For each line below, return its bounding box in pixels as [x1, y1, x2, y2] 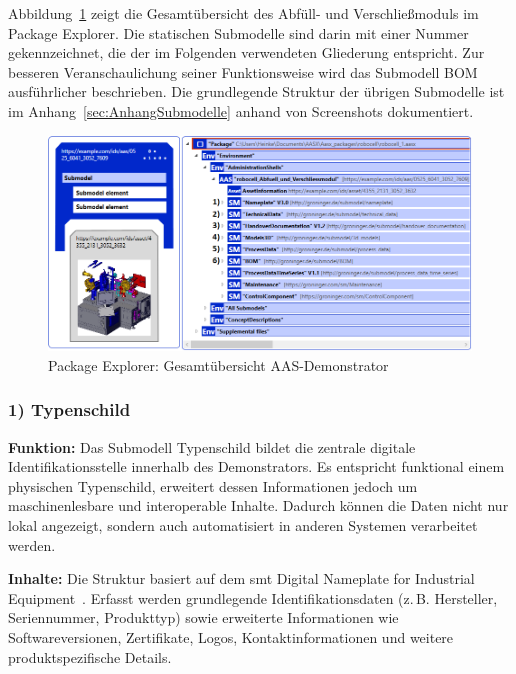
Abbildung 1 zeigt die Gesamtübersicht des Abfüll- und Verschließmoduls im [8, 3, 479, 23]
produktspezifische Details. [8, 646, 172, 667]
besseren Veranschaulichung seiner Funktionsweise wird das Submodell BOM [8, 61, 478, 82]
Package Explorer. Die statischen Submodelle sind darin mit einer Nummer [8, 22, 469, 43]
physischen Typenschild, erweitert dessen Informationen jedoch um [8, 475, 418, 496]
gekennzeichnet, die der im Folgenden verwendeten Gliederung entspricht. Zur [8, 42, 485, 63]
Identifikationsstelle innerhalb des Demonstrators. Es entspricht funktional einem [8, 456, 505, 477]
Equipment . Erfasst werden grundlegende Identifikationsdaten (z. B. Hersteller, [8, 587, 498, 608]
